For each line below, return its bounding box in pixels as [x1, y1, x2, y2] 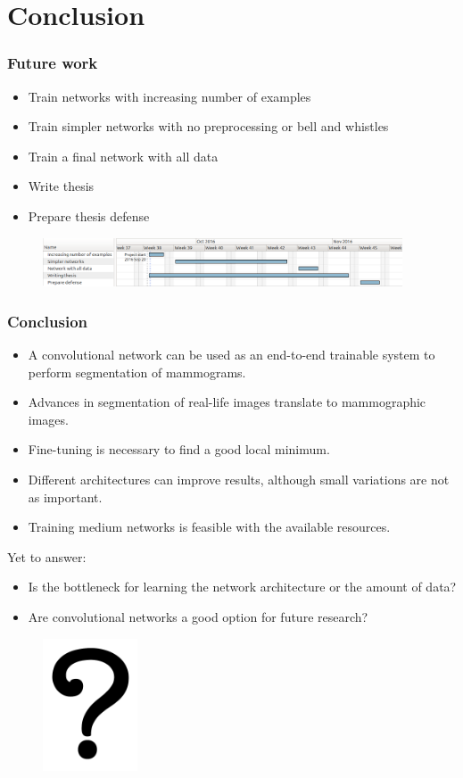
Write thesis [28, 177, 95, 195]
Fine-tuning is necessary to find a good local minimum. [28, 440, 330, 459]
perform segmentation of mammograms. [28, 362, 246, 381]
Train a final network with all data [28, 146, 219, 165]
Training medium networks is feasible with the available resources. [28, 517, 391, 536]
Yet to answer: [7, 547, 87, 566]
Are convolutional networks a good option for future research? [28, 607, 368, 625]
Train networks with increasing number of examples [28, 87, 311, 105]
